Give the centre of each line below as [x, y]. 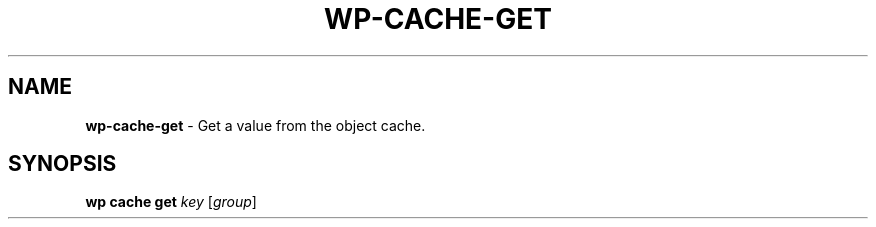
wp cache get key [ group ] [171, 202]
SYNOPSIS [62, 164]
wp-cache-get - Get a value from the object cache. [255, 125]
